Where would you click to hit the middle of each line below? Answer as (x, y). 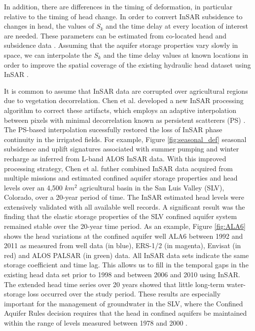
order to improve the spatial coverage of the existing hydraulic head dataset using (127, 64)
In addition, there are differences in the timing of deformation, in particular (118, 6)
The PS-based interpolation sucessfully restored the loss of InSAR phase (113, 129)
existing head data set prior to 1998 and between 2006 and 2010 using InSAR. (122, 275)
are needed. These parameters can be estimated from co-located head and (115, 35)
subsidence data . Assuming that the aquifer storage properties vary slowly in (121, 45)
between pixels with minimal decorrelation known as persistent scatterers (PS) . (125, 120)
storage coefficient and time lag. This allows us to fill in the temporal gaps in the (126, 265)
